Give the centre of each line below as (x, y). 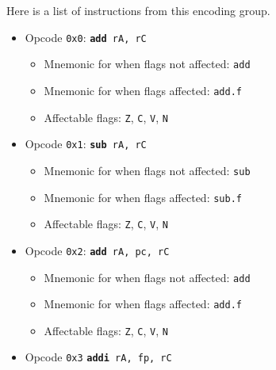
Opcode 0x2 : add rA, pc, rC (97, 250)
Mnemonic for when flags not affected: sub (147, 170)
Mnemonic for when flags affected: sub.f (143, 197)
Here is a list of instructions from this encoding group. (138, 10)
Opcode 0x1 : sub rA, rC (86, 144)
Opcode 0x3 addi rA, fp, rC (98, 357)
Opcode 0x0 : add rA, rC (86, 37)
